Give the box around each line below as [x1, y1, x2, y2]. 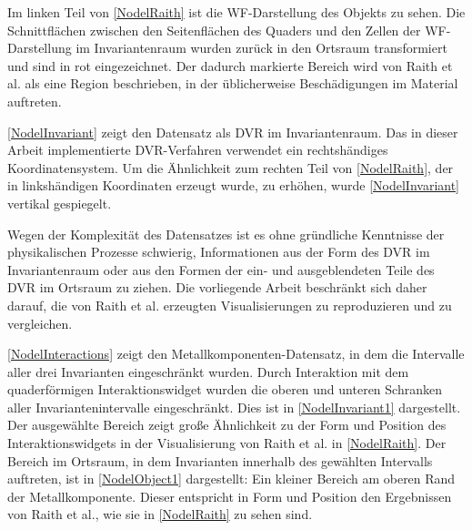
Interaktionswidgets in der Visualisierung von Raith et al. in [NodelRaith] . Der [7, 433, 447, 453]
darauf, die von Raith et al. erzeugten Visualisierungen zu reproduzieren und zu [7, 295, 452, 314]
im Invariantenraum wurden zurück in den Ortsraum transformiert [75, 38, 447, 57]
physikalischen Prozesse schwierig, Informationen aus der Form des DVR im [7, 242, 430, 261]
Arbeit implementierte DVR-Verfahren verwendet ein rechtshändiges [7, 140, 388, 159]
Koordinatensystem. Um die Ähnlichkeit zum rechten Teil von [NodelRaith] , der [7, 158, 454, 177]
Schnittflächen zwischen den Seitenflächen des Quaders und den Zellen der [7, 20, 421, 39]
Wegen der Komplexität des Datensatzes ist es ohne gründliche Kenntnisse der [7, 224, 445, 243]
